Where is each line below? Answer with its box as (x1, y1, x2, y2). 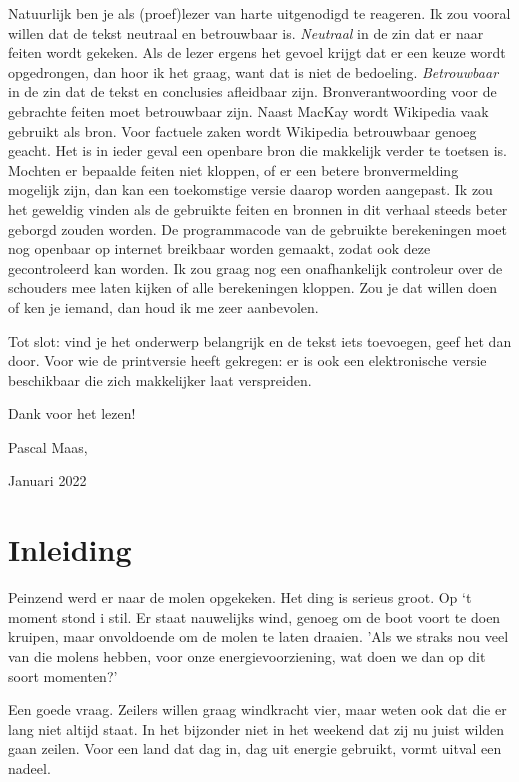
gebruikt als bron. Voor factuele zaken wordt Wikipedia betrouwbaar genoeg (8, 120, 477, 141)
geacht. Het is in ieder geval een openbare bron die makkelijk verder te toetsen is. (8, 140, 507, 161)
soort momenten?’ (8, 665, 118, 686)
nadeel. (8, 757, 51, 778)
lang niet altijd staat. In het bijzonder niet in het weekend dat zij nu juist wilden (8, 718, 505, 739)
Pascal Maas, (8, 436, 88, 457)
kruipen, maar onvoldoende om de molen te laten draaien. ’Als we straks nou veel (8, 626, 509, 647)
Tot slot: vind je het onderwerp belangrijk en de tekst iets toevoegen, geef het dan (8, 330, 512, 351)
